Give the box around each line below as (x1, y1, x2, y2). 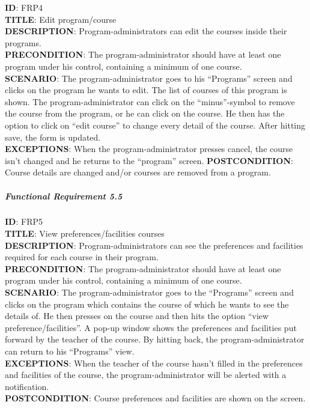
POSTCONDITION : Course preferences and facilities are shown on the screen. (5, 392, 306, 404)
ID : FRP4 (5, 1, 43, 13)
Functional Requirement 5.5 (5, 189, 123, 202)
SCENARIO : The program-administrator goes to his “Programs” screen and (5, 72, 293, 84)
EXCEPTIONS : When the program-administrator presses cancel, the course (5, 142, 293, 155)
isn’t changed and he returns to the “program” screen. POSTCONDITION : (5, 154, 293, 166)
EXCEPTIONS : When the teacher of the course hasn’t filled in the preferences (5, 356, 303, 369)
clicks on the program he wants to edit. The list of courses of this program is (5, 84, 287, 96)
